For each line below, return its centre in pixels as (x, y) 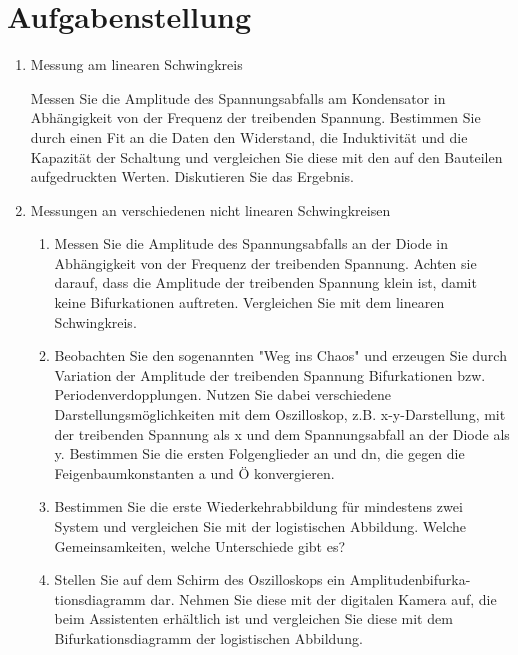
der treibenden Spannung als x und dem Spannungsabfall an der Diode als (282, 433)
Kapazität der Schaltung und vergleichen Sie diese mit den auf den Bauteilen (266, 156)
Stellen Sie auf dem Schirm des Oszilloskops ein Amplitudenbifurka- (262, 579)
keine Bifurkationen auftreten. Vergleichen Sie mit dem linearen (249, 302)
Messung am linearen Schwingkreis (136, 64)
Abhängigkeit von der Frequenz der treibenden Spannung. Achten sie (265, 262)
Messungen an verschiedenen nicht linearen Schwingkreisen (210, 209)
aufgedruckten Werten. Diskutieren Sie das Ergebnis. (192, 176)
